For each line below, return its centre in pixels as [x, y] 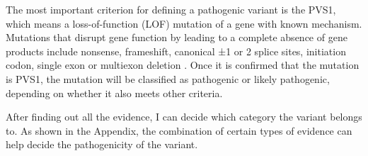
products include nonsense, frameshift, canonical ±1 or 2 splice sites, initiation [176, 51]
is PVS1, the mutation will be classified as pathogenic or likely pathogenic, [168, 78]
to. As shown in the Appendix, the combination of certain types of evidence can [179, 130]
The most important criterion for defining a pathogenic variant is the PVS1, [171, 9]
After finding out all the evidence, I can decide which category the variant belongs [184, 117]
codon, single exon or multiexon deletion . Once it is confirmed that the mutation [183, 65]
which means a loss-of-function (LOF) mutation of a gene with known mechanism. [184, 23]
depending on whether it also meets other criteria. [114, 93]
